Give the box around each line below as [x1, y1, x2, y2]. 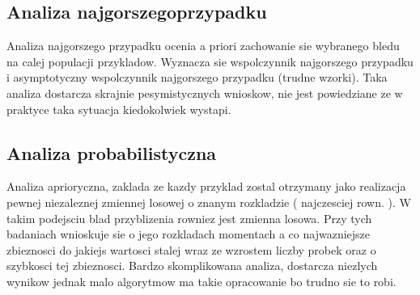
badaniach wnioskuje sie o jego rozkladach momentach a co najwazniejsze [6, 225, 371, 242]
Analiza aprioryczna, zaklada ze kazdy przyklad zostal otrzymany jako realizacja [6, 178, 406, 195]
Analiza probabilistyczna [6, 140, 217, 165]
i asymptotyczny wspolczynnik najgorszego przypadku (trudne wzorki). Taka [6, 69, 388, 86]
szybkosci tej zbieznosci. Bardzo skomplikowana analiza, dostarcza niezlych [6, 257, 378, 274]
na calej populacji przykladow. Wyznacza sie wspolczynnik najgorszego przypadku [6, 53, 414, 70]
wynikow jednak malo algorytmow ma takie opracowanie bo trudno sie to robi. [6, 272, 397, 289]
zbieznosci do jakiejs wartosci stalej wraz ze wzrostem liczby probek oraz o [6, 241, 376, 258]
